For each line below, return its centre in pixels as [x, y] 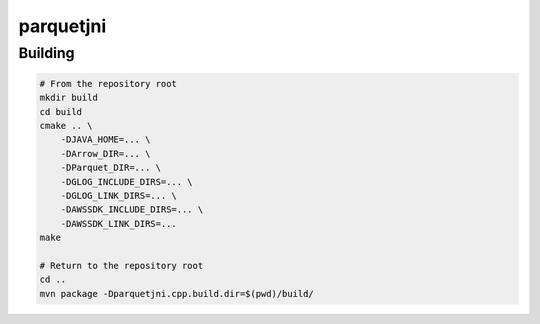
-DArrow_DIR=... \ [105, 153]
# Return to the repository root [121, 265]
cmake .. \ [66, 125]
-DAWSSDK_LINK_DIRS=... [118, 223]
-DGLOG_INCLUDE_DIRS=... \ [127, 181]
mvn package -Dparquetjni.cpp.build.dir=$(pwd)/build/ [176, 293]
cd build [61, 111]
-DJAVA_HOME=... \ [105, 139]
